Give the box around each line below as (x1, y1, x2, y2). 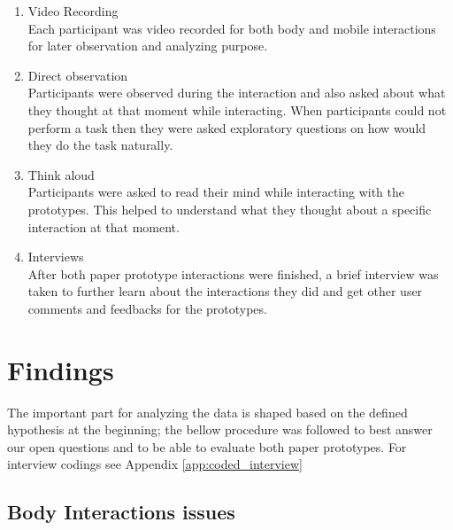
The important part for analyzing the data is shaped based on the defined (7, 402, 408, 421)
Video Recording (27, 2, 119, 19)
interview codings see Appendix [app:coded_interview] (7, 455, 303, 473)
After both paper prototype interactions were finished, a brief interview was (27, 264, 439, 283)
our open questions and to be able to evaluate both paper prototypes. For (7, 437, 407, 456)
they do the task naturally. (27, 136, 173, 154)
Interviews (27, 247, 84, 266)
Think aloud (27, 165, 95, 183)
